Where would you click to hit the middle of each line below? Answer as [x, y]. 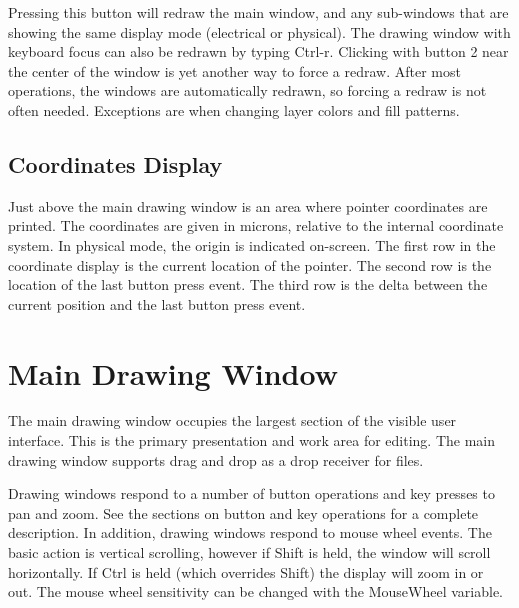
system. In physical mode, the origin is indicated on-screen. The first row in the [252, 244]
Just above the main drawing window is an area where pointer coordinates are [248, 205]
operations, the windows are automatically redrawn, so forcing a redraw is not [247, 90]
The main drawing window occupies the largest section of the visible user [232, 420]
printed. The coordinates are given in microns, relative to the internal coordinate [256, 225]
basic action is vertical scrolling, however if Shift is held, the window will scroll [249, 552]
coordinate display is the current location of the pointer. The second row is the [250, 264]
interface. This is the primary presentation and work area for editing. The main [252, 440]
